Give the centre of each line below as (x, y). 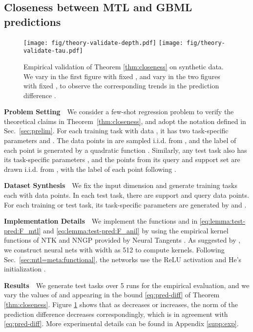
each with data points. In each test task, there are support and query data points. (126, 195)
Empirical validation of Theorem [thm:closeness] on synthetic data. (124, 66)
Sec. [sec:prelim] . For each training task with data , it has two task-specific (116, 131)
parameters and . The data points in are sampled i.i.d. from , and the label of (120, 140)
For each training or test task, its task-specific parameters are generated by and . (125, 204)
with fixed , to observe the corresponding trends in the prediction (121, 86)
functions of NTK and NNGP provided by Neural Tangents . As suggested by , (122, 240)
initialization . (25, 269)
